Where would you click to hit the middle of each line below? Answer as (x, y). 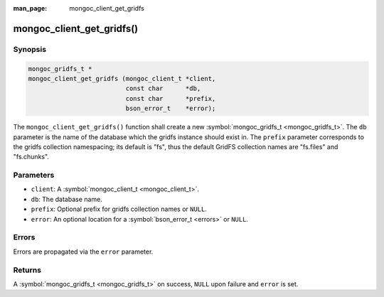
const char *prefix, (171, 98)
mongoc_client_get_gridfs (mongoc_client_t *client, (122, 79)
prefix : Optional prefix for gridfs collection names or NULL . (119, 209)
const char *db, (163, 88)
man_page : (30, 8)
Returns (27, 270)
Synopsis (30, 49)
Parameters (34, 175)
